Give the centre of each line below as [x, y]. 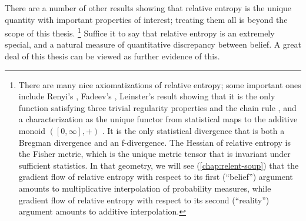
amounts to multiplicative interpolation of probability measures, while [145, 188]
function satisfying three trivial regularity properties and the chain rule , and [157, 107]
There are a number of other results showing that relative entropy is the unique [148, 8]
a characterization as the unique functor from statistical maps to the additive [158, 119]
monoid [32, 130]
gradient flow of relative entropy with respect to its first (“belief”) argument [156, 177]
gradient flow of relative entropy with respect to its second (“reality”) [144, 200]
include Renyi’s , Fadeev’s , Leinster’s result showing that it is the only [147, 96]
